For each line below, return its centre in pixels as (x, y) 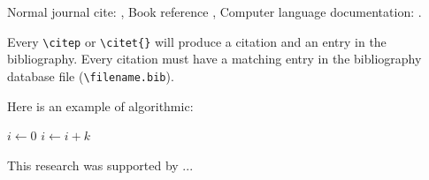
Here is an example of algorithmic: (100, 105)
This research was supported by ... (100, 165)
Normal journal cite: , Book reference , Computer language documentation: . (214, 11)
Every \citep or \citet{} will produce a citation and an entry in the (197, 41)
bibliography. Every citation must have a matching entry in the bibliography (214, 59)
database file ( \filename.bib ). (91, 75)
